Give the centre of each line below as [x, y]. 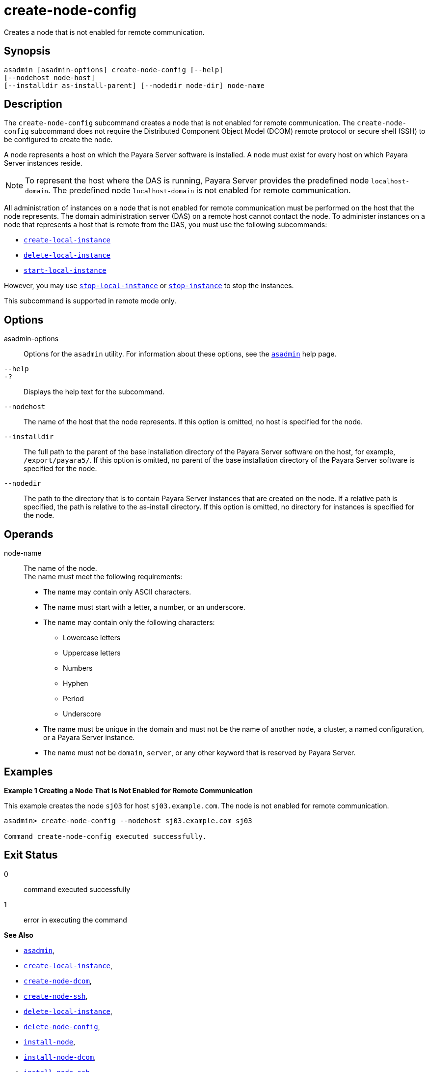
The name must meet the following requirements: [103, 577]
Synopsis [27, 51]
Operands [29, 534]
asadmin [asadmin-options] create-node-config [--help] [114, 70]
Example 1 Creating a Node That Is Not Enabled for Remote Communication [128, 790]
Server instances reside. [43, 163]
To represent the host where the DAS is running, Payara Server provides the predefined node [197, 181]
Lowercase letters [92, 638]
